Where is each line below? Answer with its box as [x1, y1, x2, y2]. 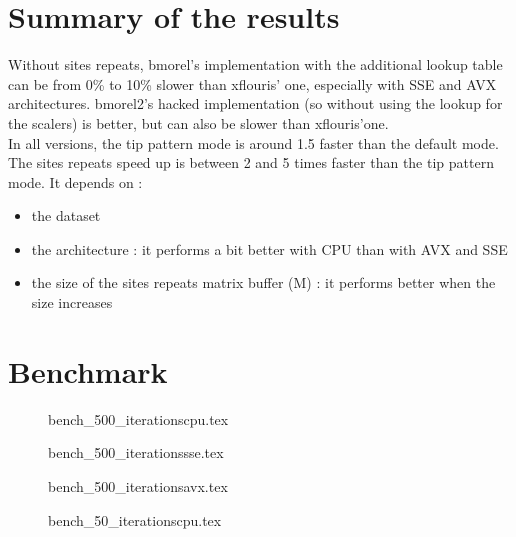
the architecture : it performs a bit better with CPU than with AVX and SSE [31, 238, 508, 259]
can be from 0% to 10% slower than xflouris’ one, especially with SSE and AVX [8, 73, 497, 94]
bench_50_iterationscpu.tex [48, 509, 222, 530]
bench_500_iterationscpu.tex [48, 408, 229, 429]
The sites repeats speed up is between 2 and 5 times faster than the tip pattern [8, 152, 494, 173]
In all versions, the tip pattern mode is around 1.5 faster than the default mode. [8, 132, 499, 153]
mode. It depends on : [8, 171, 143, 192]
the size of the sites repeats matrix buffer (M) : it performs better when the [31, 272, 496, 293]
